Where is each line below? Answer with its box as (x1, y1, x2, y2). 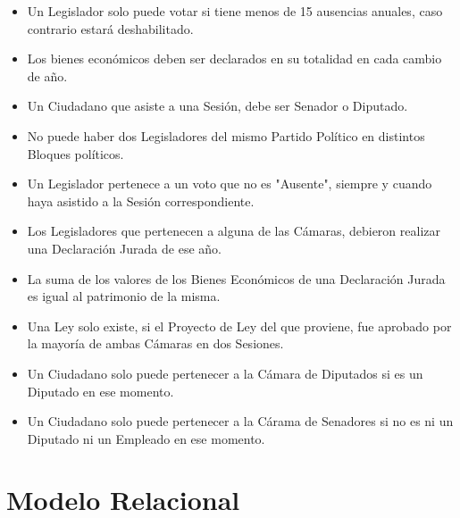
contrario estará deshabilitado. (27, 19, 194, 38)
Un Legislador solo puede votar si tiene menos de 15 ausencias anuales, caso (27, 2, 443, 20)
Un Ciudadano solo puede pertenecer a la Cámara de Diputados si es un (27, 363, 423, 382)
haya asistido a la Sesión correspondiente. (27, 191, 255, 210)
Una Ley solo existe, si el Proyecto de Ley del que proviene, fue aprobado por (27, 316, 452, 335)
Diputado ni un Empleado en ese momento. (27, 429, 265, 447)
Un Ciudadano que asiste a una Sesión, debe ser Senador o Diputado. (27, 96, 408, 115)
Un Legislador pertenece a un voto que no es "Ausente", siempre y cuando (27, 174, 432, 193)
